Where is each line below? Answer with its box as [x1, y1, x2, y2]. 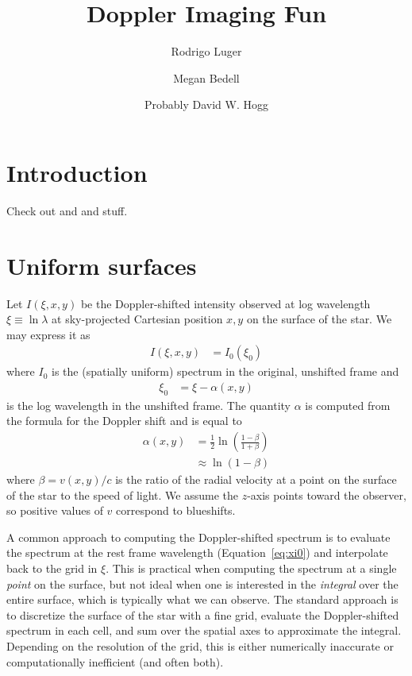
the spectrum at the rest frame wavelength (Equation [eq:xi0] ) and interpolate [6, 544, 388, 561]
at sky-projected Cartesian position [52, 311, 223, 327]
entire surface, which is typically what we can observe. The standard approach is [6, 591, 399, 608]
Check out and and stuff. [6, 202, 128, 218]
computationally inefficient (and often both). [6, 653, 224, 670]
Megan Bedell [173, 69, 240, 86]
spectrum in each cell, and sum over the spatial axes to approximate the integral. [6, 622, 402, 639]
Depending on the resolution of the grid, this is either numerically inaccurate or [6, 637, 394, 654]
